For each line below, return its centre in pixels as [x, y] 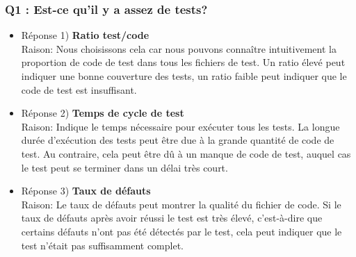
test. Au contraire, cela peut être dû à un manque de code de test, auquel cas [186, 153]
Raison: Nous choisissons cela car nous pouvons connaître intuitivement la [179, 48]
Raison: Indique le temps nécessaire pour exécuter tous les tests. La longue [180, 126]
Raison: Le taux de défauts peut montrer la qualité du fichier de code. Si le [181, 204]
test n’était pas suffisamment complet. [103, 245]
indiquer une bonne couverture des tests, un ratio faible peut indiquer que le [184, 76]
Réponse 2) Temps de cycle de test [103, 113]
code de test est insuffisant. [79, 89]
